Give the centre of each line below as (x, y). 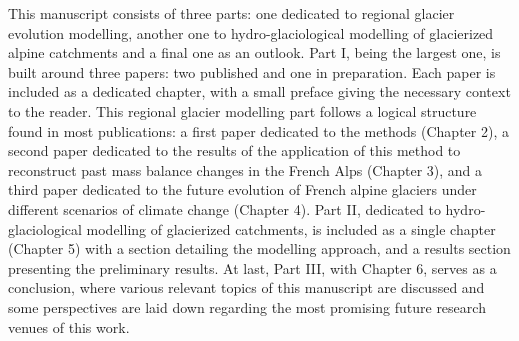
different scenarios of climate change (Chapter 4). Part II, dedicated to (224, 208)
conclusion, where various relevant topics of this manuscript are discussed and (246, 287)
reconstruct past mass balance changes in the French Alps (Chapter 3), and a (245, 169)
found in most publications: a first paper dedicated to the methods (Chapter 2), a (258, 130)
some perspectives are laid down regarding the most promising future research (247, 306)
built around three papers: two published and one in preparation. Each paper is (252, 71)
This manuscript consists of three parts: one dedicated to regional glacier (231, 13)
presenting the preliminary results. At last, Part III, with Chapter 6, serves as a (252, 267)
